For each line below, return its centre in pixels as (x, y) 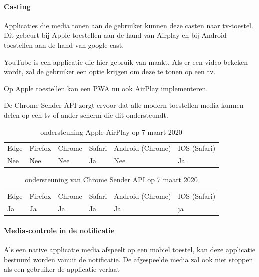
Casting (17, 6)
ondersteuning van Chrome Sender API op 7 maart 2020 (111, 179)
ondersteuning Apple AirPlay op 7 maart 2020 (111, 132)
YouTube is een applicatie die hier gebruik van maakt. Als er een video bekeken (126, 62)
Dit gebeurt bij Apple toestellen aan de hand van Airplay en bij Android (115, 35)
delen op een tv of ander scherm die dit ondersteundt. (86, 115)
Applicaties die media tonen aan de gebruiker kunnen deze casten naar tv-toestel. (129, 25)
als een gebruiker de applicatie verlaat (62, 269)
